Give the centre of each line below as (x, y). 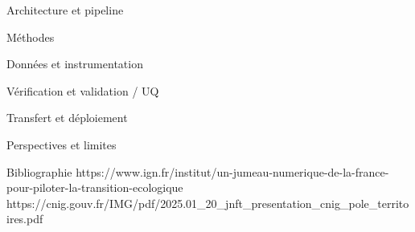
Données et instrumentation (75, 64)
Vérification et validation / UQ (83, 90)
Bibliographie (39, 171)
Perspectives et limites (62, 144)
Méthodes (31, 37)
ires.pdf (25, 219)
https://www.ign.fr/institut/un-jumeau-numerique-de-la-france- (232, 171)
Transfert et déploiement (67, 118)
